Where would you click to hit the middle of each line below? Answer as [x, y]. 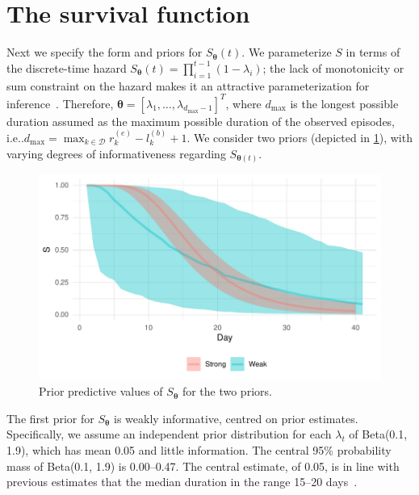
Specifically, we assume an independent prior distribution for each [169, 434]
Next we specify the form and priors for [105, 52]
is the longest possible [344, 103]
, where [243, 103]
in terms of [373, 52]
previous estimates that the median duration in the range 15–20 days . [182, 482]
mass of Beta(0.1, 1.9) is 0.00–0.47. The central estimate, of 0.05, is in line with [203, 466]
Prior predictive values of [101, 391]
